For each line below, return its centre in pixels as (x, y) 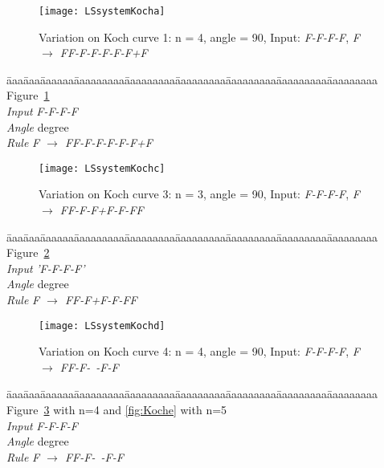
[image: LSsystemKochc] (102, 168)
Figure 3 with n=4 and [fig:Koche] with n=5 (117, 410)
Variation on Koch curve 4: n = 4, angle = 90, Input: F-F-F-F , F (199, 351)
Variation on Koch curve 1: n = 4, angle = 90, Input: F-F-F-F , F (199, 37)
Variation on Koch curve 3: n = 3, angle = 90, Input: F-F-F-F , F (199, 194)
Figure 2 (28, 252)
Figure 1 (28, 95)
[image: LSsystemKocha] (102, 11)
